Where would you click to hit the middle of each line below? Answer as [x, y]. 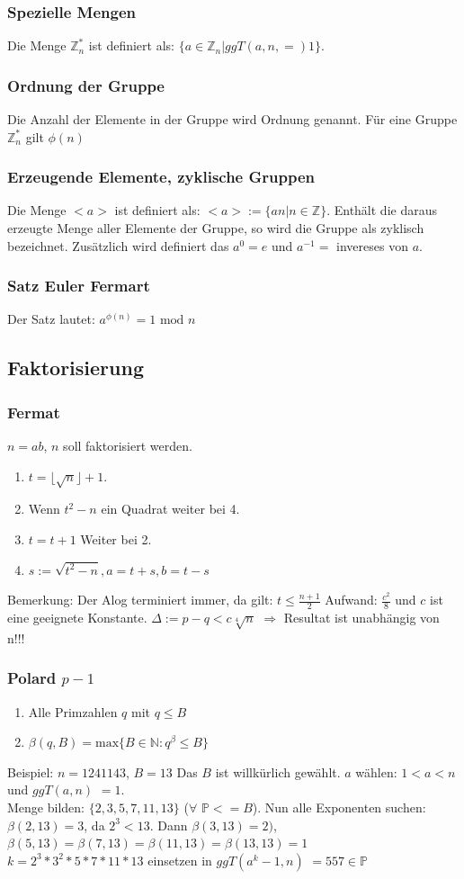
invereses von [372, 245]
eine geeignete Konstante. [77, 617]
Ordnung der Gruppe [86, 85]
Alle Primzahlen [73, 711]
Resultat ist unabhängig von [361, 617]
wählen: [376, 771]
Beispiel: [31, 771]
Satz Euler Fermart [79, 286]
